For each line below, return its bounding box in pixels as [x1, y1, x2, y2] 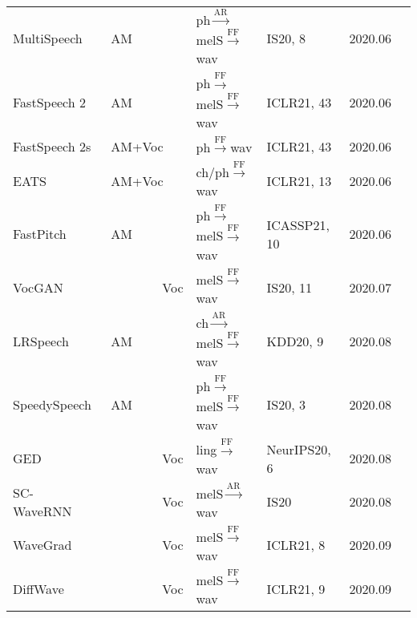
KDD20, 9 [266, 331, 324, 350]
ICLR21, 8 [266, 535, 326, 555]
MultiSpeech [13, 29, 83, 48]
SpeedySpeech [13, 395, 91, 414]
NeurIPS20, [266, 439, 331, 458]
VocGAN [13, 278, 63, 297]
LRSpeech [13, 331, 69, 350]
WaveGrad [13, 535, 72, 555]
